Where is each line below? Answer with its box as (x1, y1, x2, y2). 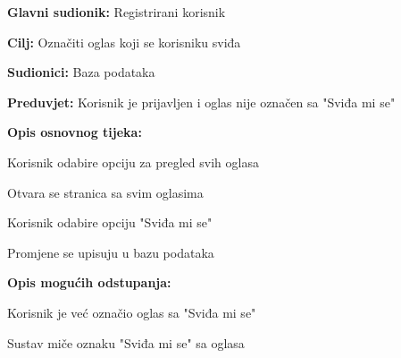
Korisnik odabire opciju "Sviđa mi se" (7, 213, 213, 232)
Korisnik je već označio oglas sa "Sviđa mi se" (7, 303, 256, 321)
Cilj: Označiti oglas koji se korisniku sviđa (7, 32, 241, 51)
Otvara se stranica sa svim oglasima (7, 183, 204, 201)
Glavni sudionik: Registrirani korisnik (7, 3, 226, 21)
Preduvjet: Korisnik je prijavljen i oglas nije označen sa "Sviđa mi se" (7, 92, 396, 111)
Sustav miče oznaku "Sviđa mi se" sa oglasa (7, 333, 245, 352)
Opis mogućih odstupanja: (7, 273, 171, 292)
